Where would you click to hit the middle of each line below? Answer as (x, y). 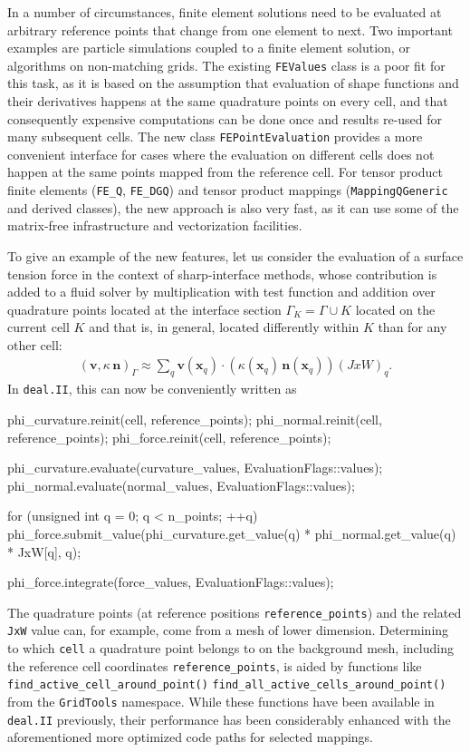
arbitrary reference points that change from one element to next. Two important (230, 29)
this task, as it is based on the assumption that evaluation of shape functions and (233, 83)
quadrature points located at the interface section (144, 309)
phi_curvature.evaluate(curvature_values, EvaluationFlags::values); (195, 468)
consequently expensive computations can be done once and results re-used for (225, 118)
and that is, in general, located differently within (224, 327)
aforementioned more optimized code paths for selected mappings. (190, 737)
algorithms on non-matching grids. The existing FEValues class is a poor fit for (226, 65)
